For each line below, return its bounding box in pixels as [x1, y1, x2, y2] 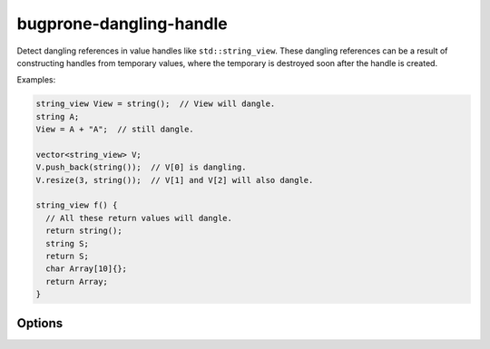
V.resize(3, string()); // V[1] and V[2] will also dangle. [35, 175, 314, 185]
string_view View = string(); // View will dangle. [35, 99, 276, 109]
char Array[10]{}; [45, 264, 127, 274]
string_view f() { [35, 200, 118, 210]
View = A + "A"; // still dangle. [35, 124, 194, 135]
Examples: [16, 74, 56, 85]
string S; [45, 238, 90, 248]
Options [16, 315, 64, 331]
